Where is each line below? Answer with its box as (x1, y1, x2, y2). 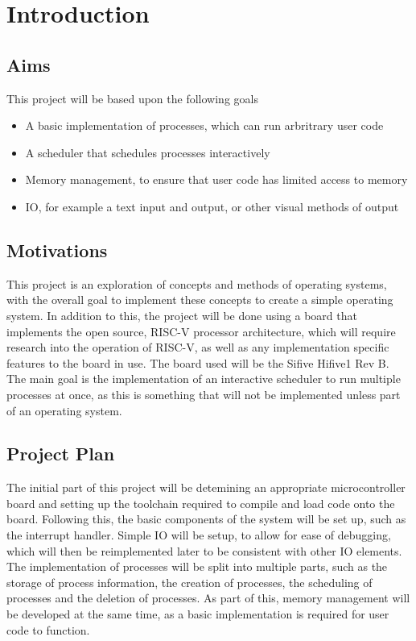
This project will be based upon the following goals (6, 89, 258, 106)
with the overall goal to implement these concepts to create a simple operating (6, 291, 393, 308)
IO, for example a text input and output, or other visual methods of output (25, 198, 399, 214)
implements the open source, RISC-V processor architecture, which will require (6, 323, 396, 339)
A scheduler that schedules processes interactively (25, 144, 270, 160)
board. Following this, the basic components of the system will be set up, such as (6, 510, 406, 527)
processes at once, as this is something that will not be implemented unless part (6, 385, 401, 402)
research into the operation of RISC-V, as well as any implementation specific (6, 339, 389, 356)
